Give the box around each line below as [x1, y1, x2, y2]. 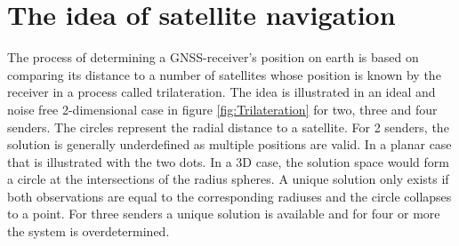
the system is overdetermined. [7, 222, 170, 241]
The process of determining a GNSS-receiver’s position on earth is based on [7, 48, 419, 67]
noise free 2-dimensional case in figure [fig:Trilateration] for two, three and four [7, 99, 438, 118]
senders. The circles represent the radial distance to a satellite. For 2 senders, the [7, 117, 449, 136]
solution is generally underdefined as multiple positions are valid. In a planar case [7, 135, 452, 154]
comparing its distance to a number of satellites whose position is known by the [7, 65, 441, 83]
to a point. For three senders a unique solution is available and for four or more [7, 204, 440, 223]
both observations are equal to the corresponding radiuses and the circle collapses [7, 186, 452, 205]
